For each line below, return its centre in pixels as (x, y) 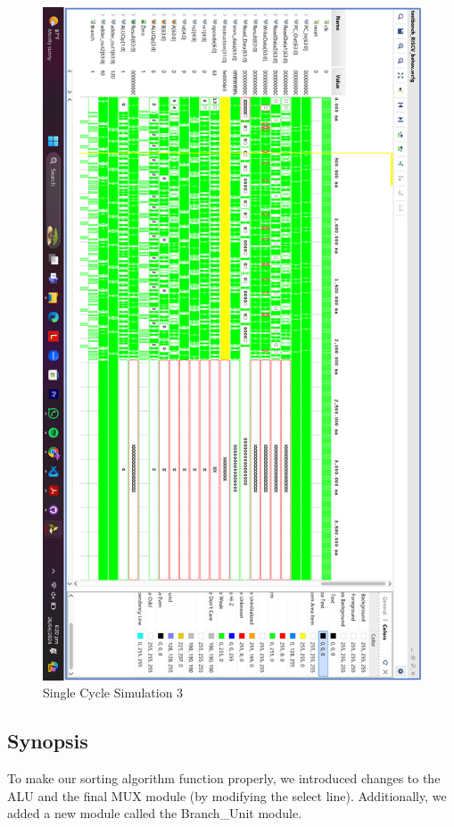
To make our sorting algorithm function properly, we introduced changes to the (224, 778)
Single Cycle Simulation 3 (113, 693)
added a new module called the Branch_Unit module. (155, 813)
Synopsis (48, 741)
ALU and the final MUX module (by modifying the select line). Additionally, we (227, 795)
